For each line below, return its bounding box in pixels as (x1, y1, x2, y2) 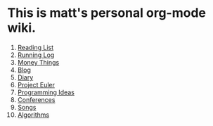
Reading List (17, 43, 54, 51)
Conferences (17, 95, 56, 103)
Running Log (17, 51, 55, 59)
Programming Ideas (17, 88, 75, 96)
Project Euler (17, 80, 55, 89)
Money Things (17, 58, 60, 66)
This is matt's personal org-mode (7, 5, 206, 21)
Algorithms (17, 111, 50, 119)
